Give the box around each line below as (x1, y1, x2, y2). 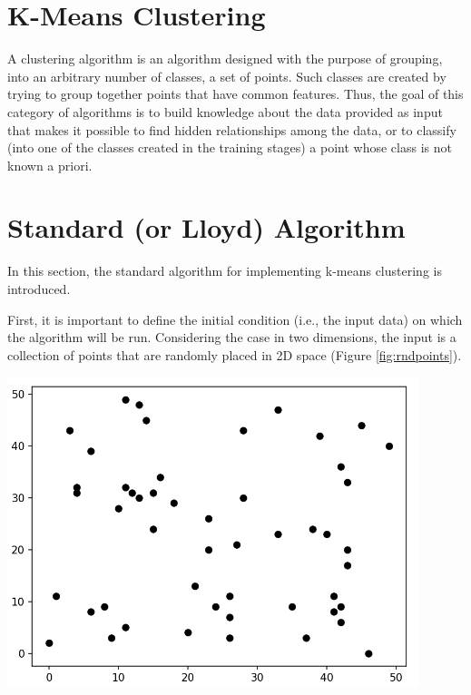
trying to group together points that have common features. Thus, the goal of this (7, 84, 464, 103)
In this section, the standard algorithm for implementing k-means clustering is (7, 261, 442, 280)
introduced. (7, 279, 71, 298)
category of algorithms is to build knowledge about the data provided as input (7, 102, 443, 121)
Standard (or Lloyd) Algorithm (7, 209, 406, 246)
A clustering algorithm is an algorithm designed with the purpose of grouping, (7, 49, 443, 68)
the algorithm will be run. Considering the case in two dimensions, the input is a (7, 328, 456, 347)
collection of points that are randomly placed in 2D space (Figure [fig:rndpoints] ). (7, 345, 462, 364)
